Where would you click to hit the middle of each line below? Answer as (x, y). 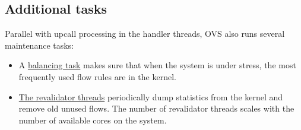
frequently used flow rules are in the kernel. (97, 76)
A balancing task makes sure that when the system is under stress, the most (157, 65)
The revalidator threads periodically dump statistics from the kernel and (151, 96)
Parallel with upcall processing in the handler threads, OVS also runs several (145, 34)
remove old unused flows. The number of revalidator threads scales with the (156, 108)
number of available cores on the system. (93, 120)
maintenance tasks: (39, 45)
